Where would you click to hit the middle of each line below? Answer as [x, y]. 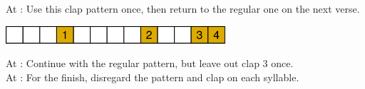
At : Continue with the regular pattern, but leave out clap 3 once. [150, 63]
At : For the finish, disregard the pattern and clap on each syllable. [153, 77]
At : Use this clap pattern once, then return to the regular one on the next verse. [183, 8]
